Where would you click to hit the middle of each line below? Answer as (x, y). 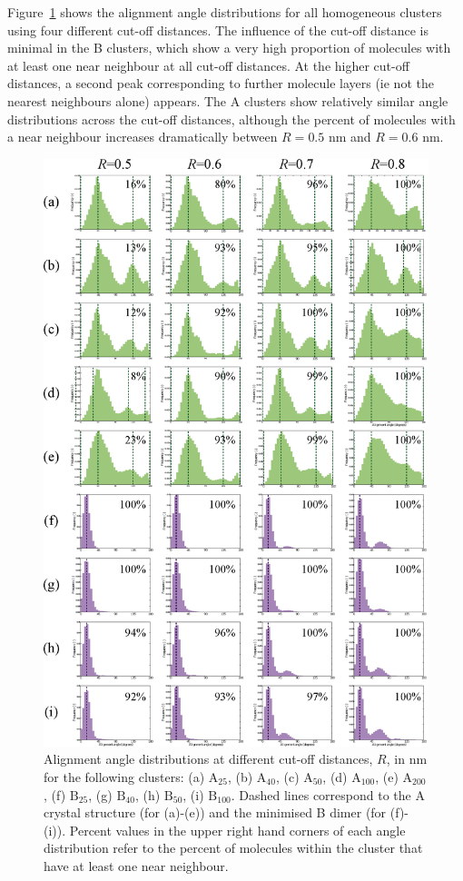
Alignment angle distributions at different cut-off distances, (208, 759)
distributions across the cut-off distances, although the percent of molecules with (231, 119)
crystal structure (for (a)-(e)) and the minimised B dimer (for (215, 812)
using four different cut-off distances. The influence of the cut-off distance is (218, 30)
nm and (350, 137)
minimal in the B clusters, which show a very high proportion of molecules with (229, 48)
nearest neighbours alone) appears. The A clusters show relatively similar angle (228, 100)
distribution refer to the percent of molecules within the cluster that (233, 848)
